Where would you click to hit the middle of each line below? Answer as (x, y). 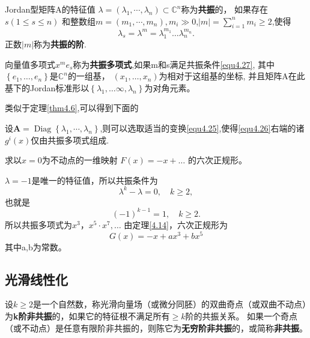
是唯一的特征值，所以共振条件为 (95, 180)
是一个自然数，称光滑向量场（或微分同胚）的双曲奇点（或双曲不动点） (169, 304)
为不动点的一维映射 (80, 160)
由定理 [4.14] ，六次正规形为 (176, 224)
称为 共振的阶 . (60, 44)
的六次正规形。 (217, 160)
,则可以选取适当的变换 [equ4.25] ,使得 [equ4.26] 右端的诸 (202, 128)
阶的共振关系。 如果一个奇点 (242, 316)
